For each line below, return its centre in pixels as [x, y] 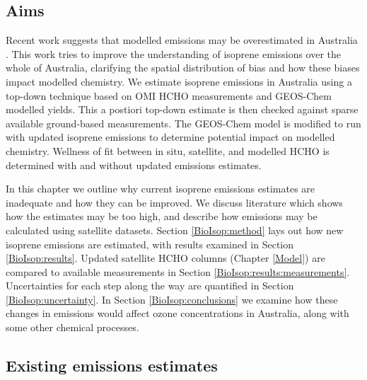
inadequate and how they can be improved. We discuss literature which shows [174, 202]
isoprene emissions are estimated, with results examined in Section [150, 244]
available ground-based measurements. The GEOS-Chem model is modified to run [183, 123]
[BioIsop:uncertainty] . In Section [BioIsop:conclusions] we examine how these [172, 299]
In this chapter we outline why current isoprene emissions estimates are [161, 189]
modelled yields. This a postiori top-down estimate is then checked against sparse [182, 109]
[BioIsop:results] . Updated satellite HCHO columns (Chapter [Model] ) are [165, 258]
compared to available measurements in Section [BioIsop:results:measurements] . [178, 271]
